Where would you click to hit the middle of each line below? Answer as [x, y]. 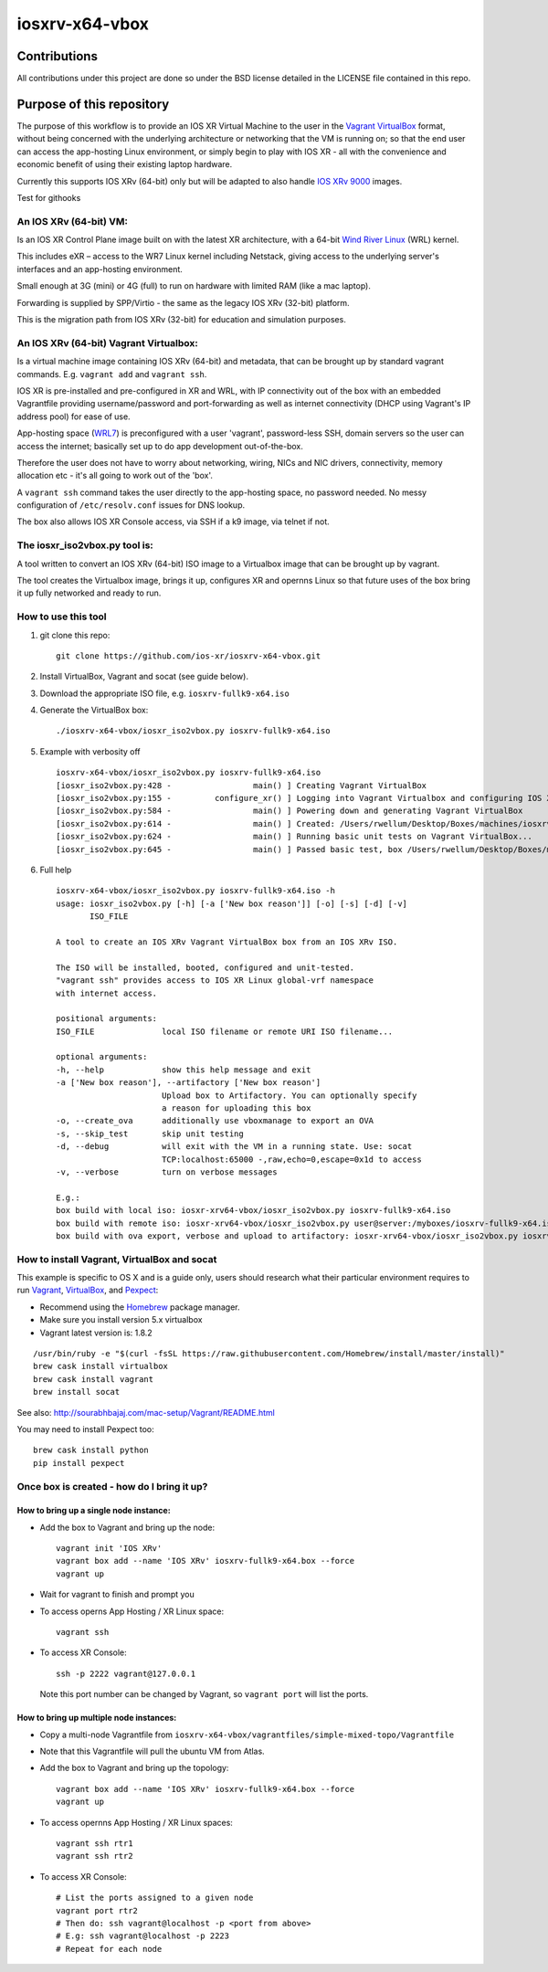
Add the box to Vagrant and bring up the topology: [134, 1768]
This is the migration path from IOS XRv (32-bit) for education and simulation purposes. [181, 320]
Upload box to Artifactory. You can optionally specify [289, 1095]
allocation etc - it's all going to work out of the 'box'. [115, 476]
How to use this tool [62, 617]
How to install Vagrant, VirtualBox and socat [117, 1259]
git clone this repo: [75, 635]
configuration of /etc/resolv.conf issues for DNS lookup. [131, 505]
